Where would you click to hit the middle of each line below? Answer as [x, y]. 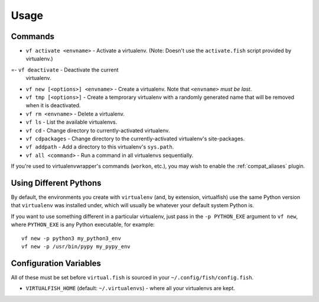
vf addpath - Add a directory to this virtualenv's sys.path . [100, 147]
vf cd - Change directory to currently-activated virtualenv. [98, 130]
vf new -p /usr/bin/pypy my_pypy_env [76, 247]
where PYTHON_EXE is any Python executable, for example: [83, 224]
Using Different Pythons [56, 183]
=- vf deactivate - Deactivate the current [65, 70]
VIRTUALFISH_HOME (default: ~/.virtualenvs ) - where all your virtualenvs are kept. [131, 288]
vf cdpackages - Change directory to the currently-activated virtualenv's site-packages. [135, 139]
